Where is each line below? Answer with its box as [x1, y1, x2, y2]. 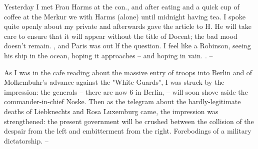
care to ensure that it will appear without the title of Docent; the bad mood [4, 30, 237, 41]
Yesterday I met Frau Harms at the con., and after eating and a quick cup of [4, 1, 239, 11]
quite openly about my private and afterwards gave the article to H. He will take [4, 21, 251, 31]
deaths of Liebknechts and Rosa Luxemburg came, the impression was [4, 106, 218, 116]
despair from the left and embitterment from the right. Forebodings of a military [4, 126, 251, 136]
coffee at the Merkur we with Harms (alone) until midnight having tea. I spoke [4, 11, 245, 21]
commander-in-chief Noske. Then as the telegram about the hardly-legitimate [4, 96, 241, 107]
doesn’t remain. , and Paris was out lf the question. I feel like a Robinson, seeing [4, 40, 251, 51]
